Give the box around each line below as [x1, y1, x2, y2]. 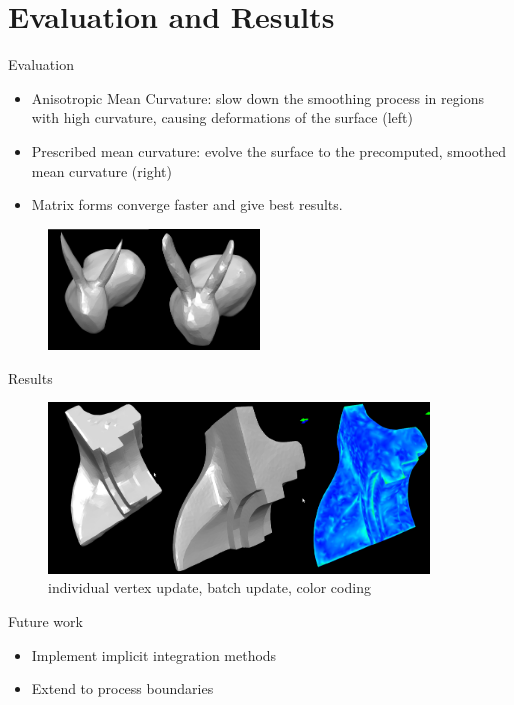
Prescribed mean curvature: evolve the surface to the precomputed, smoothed [31, 140, 507, 161]
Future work [8, 611, 83, 632]
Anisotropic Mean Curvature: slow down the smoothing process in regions [31, 87, 484, 108]
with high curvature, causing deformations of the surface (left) [31, 107, 413, 128]
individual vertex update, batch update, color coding [48, 577, 371, 598]
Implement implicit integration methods [31, 644, 277, 665]
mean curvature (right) [31, 160, 172, 181]
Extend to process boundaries [31, 678, 214, 699]
